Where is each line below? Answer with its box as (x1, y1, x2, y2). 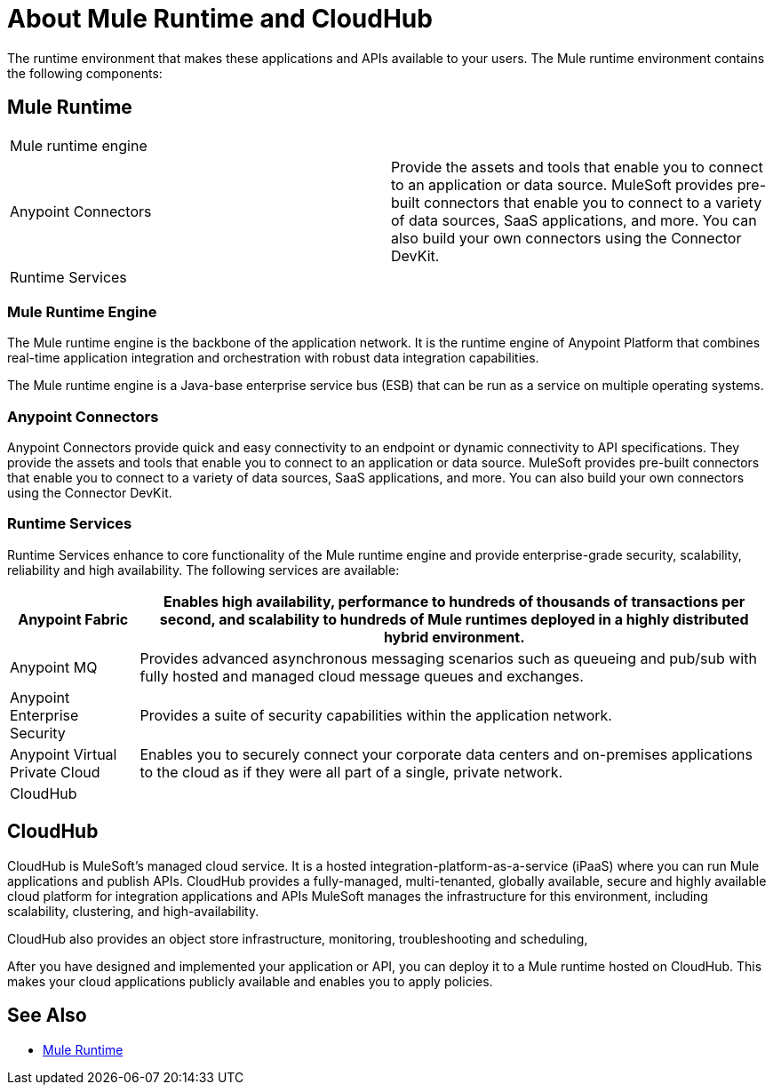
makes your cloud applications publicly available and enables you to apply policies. (7, 973, 493, 989)
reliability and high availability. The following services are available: (7, 562, 400, 578)
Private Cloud (10, 762, 100, 781)
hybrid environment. (383, 627, 525, 646)
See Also (7, 1004, 87, 1027)
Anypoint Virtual (10, 745, 117, 763)
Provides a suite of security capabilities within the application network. (139, 705, 612, 724)
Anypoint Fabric (18, 610, 129, 628)
